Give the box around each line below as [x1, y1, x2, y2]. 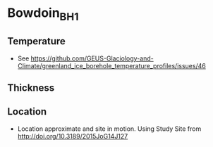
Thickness [7, 82, 55, 94]
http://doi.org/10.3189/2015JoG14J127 [17, 132, 128, 140]
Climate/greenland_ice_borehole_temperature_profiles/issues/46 [17, 61, 206, 70]
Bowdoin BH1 [7, 5, 79, 23]
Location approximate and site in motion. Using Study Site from [17, 124, 202, 133]
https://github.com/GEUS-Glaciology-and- [30, 54, 154, 63]
